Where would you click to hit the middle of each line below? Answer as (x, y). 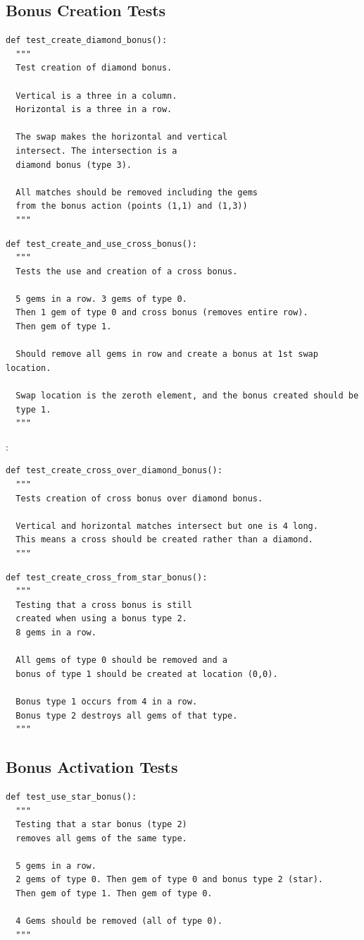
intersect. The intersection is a (96, 151)
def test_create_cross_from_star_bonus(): (107, 577)
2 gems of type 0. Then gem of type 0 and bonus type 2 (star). (170, 880)
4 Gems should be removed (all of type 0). (119, 921)
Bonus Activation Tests (92, 767)
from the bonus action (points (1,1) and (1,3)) (132, 206)
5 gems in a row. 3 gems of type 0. (101, 299)
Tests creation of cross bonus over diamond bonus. (139, 498)
